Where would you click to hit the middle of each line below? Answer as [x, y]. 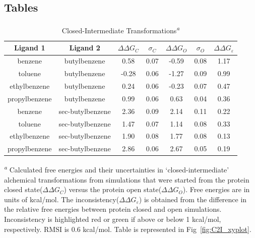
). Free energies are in [216, 189]
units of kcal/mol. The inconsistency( [62, 199]
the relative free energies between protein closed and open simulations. [113, 209]
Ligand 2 [85, 48]
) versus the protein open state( [113, 189]
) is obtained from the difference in [193, 199]
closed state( [23, 189]
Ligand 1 [30, 48]
